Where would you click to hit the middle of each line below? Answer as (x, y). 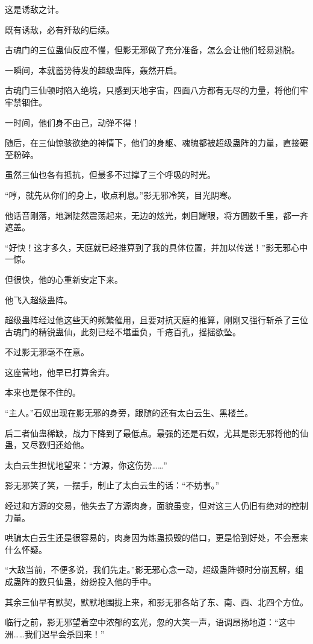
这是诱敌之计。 (34, 9)
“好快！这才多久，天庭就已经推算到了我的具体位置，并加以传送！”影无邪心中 (156, 247)
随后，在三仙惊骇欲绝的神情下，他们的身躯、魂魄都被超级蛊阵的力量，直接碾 (156, 143)
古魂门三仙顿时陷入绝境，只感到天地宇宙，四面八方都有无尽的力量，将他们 (152, 90)
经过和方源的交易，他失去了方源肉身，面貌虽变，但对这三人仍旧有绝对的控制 (156, 506)
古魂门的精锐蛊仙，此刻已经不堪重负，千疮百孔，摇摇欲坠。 (123, 331)
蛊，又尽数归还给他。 (47, 445)
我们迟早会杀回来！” (64, 633)
